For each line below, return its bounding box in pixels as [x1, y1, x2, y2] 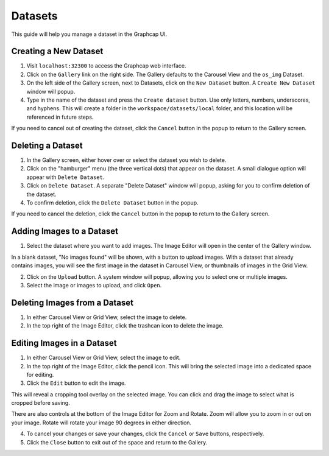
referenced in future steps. [26, 113, 94, 121]
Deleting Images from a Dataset [11, 297, 134, 307]
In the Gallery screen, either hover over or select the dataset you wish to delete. [26, 156, 227, 164]
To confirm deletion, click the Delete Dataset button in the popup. [26, 199, 199, 206]
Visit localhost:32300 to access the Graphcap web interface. [26, 62, 186, 69]
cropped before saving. [11, 399, 70, 407]
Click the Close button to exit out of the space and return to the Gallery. [26, 438, 208, 446]
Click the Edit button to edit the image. [26, 379, 126, 387]
